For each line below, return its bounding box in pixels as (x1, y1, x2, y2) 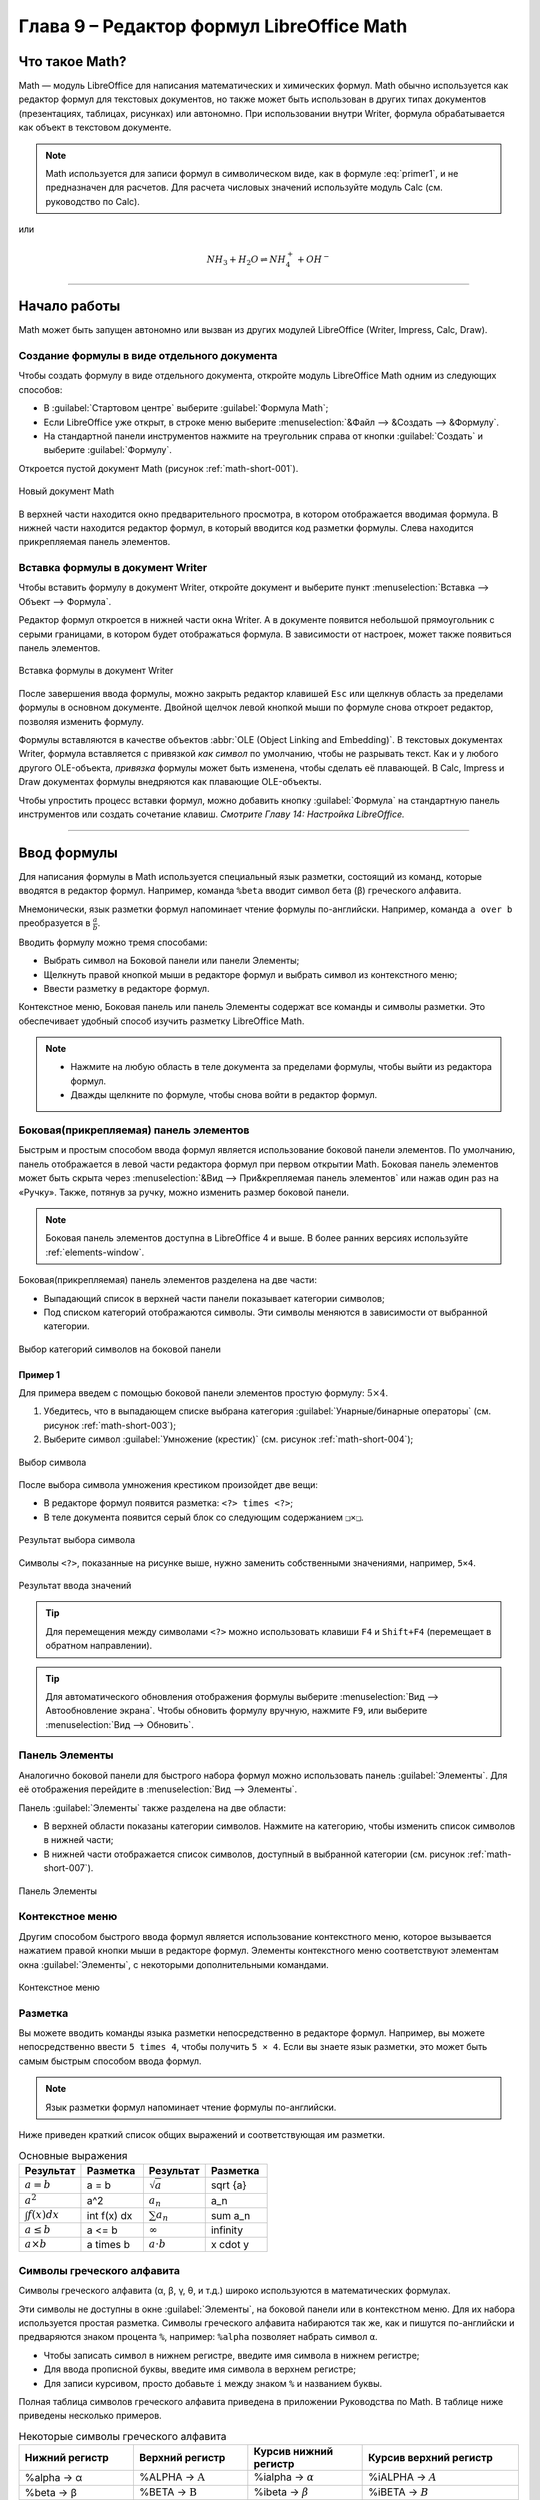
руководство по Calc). (45, 195, 140, 207)
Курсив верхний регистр (368, 2451, 494, 2465)
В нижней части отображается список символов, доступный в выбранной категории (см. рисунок (43, 1848, 465, 1860)
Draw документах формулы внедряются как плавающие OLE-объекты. (18, 776, 322, 788)
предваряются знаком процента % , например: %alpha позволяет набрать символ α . (18, 2331, 379, 2343)
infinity (210, 2223, 244, 2237)
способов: (18, 383, 63, 395)
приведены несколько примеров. (18, 2410, 162, 2422)
